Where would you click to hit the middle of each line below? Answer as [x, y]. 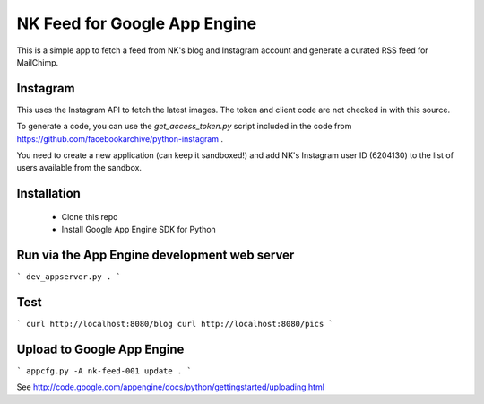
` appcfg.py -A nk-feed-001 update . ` [104, 371]
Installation [48, 193]
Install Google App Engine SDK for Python [139, 230]
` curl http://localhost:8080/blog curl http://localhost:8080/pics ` [175, 324]
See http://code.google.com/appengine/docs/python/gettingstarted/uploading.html [170, 387]
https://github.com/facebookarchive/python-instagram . [120, 138]
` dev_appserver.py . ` [69, 277]
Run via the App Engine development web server [156, 255]
